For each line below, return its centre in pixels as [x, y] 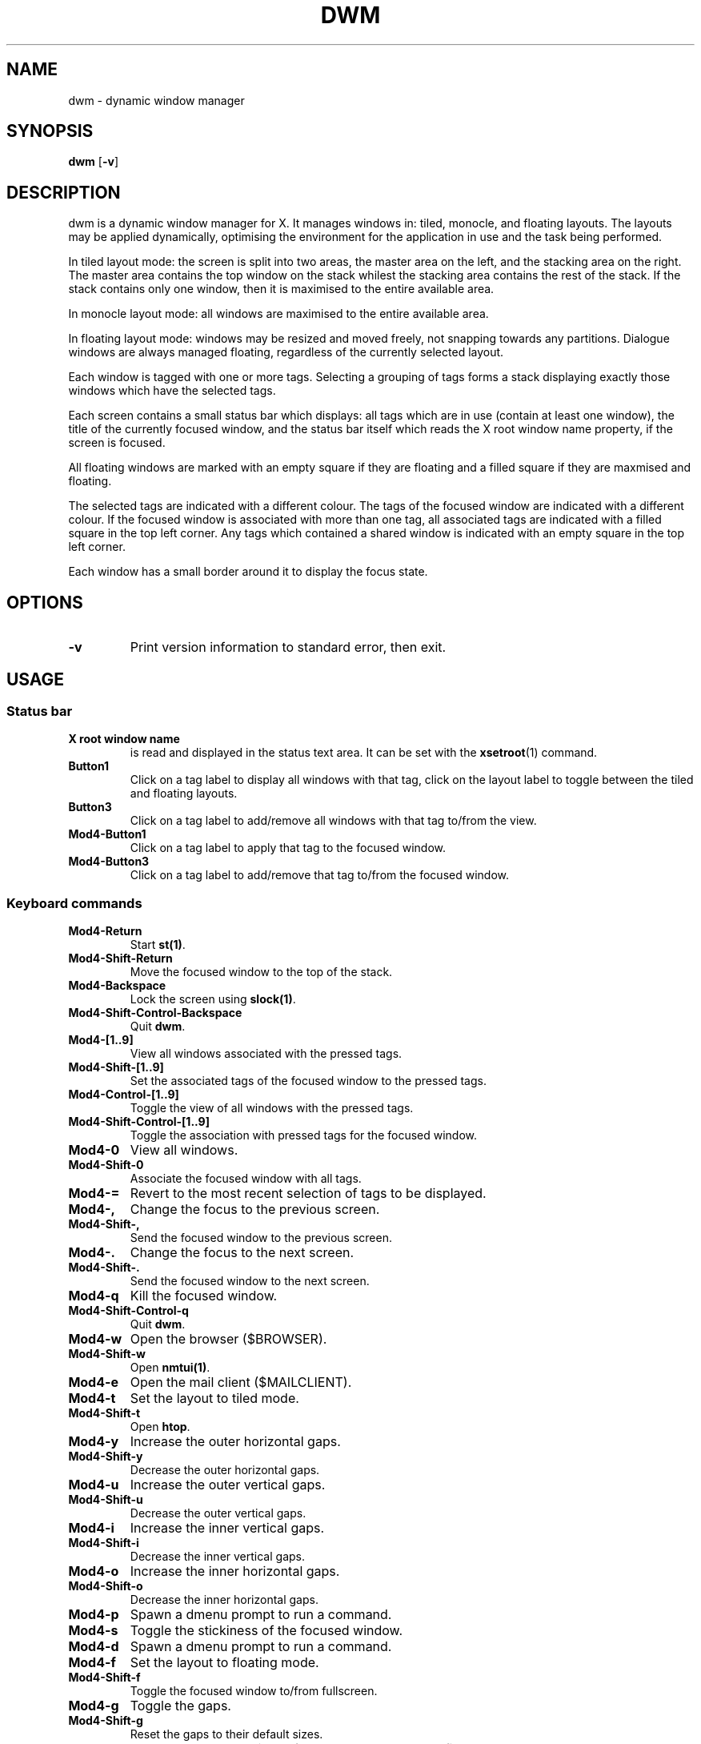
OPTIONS [45, 602]
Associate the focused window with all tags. [246, 1179]
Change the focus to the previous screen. [255, 1210]
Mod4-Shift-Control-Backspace [155, 1013]
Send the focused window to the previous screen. [261, 1238]
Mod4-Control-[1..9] [124, 1095]
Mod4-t [92, 1398]
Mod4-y [94, 1442]
